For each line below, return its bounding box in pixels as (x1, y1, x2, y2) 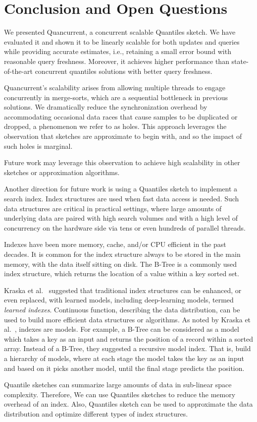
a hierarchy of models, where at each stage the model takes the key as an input (4, 353, 244, 363)
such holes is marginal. (4, 140, 73, 151)
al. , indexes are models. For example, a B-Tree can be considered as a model (4, 324, 239, 334)
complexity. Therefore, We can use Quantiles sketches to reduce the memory (4, 389, 236, 399)
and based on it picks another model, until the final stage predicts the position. (4, 362, 245, 373)
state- (231, 56, 249, 66)
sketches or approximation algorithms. (4, 167, 120, 177)
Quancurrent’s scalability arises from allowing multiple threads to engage (4, 82, 226, 93)
